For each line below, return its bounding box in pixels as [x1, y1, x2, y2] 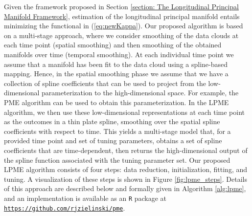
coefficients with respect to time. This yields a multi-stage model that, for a [4, 126, 231, 136]
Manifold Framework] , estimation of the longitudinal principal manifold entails [4, 11, 240, 21]
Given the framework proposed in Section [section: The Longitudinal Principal [4, 1, 239, 11]
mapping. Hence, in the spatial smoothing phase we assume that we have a [4, 68, 229, 79]
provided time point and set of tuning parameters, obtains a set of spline [4, 135, 222, 146]
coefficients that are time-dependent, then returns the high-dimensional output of [4, 145, 248, 155]
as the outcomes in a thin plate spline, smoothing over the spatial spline [4, 116, 220, 127]
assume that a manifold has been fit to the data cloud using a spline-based [4, 59, 228, 69]
